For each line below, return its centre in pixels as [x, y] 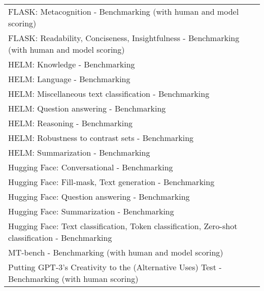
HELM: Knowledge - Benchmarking [72, 64]
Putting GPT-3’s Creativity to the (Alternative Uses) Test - [115, 267]
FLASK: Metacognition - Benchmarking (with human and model [124, 11]
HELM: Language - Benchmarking [69, 79]
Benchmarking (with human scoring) [73, 279]
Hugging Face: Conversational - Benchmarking [91, 167]
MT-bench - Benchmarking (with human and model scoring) [116, 252]
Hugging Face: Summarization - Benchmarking [91, 211]
